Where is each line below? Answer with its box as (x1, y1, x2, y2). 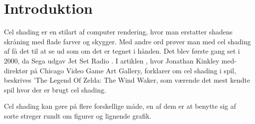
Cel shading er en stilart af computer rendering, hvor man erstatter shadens (4, 27, 233, 37)
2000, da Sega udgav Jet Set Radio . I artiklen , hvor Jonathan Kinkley (4, 55, 220, 65)
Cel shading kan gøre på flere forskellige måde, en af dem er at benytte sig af (4, 101, 236, 111)
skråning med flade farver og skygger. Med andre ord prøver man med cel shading (4, 36, 251, 46)
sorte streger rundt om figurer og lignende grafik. (4, 110, 152, 121)
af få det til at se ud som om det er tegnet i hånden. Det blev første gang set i (4, 46, 240, 56)
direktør (4, 65, 28, 75)
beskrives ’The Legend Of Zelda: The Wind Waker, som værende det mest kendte (4, 75, 250, 85)
